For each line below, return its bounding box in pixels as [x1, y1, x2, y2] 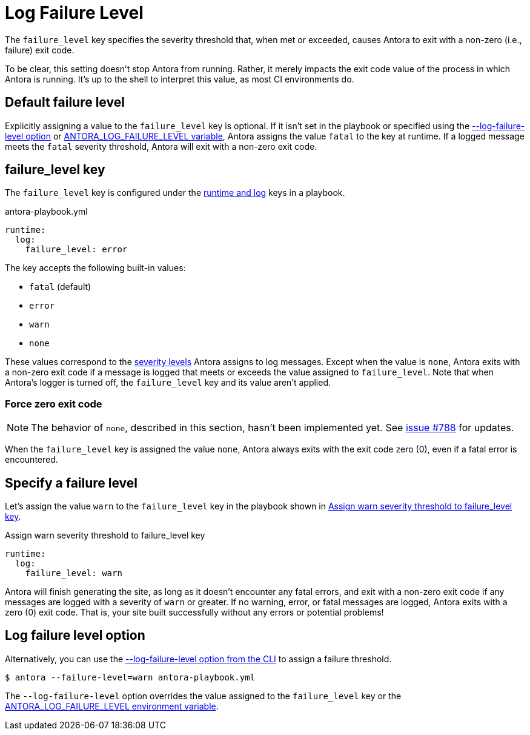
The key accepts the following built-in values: [5, 263, 186, 274]
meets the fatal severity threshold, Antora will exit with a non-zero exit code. [5, 141, 317, 152]
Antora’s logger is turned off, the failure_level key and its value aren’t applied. [5, 377, 331, 388]
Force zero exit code [5, 397, 102, 410]
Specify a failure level [5, 475, 138, 491]
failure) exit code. [5, 44, 75, 55]
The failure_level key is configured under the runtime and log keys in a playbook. [5, 187, 345, 198]
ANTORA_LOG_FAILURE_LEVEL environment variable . [5, 700, 219, 711]
